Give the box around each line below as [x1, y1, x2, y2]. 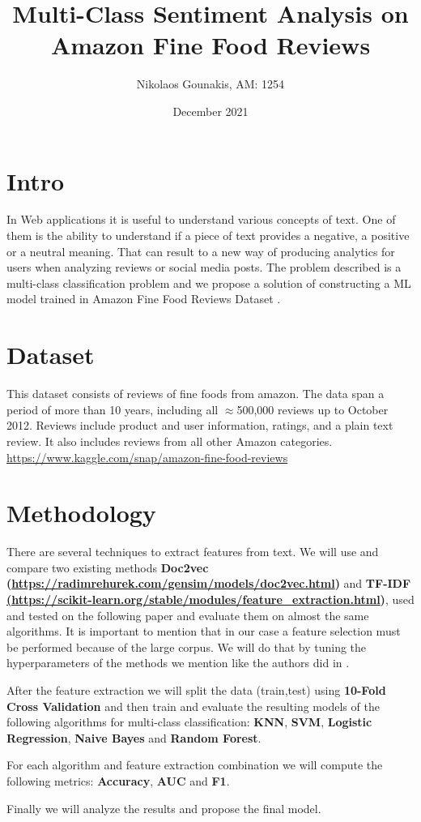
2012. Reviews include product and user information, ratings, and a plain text [6, 417, 393, 434]
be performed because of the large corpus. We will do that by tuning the [6, 638, 367, 655]
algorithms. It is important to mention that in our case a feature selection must [6, 623, 401, 640]
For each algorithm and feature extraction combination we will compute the [6, 756, 383, 773]
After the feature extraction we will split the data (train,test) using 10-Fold [6, 681, 386, 698]
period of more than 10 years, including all [6, 400, 219, 417]
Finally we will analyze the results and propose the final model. [6, 799, 321, 816]
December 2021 [172, 102, 249, 119]
